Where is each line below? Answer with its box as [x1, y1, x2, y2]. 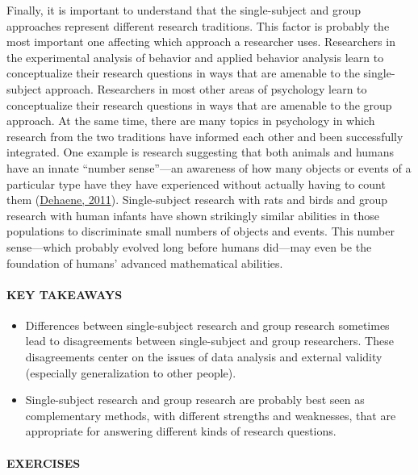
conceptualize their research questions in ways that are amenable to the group [6, 96, 392, 113]
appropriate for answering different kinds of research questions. [25, 423, 336, 440]
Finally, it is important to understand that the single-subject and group [6, 2, 361, 18]
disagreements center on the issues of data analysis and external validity [25, 348, 382, 365]
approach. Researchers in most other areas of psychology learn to [45, 80, 367, 97]
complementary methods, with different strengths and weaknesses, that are [25, 406, 396, 423]
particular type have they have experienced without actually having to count [6, 175, 386, 192]
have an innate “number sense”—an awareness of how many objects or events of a [6, 159, 412, 176]
